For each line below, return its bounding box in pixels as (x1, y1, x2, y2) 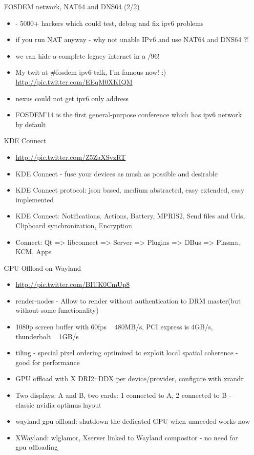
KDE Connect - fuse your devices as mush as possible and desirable (15, 168, 218, 178)
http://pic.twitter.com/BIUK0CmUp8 (15, 279, 130, 289)
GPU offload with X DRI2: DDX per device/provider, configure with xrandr (15, 373, 244, 384)
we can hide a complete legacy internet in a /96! (15, 50, 160, 61)
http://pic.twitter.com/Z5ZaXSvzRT (15, 152, 126, 162)
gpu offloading (15, 442, 58, 452)
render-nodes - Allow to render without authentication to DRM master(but (15, 295, 241, 305)
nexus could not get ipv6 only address (15, 93, 129, 103)
